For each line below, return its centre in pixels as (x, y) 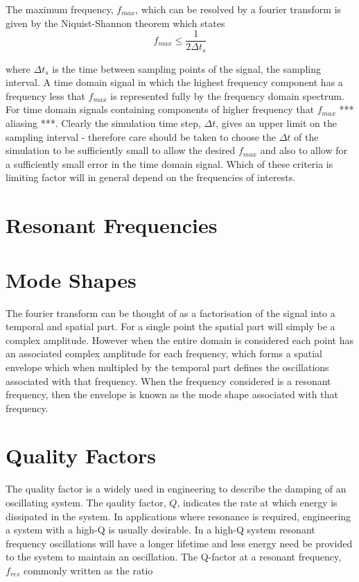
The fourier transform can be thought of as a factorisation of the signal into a (170, 313)
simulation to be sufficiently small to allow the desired (121, 150)
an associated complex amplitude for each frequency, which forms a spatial (164, 353)
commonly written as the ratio (88, 570)
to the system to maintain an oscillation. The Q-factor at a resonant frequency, (174, 557)
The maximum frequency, (60, 9)
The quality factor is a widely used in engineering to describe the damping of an (176, 489)
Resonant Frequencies (112, 225)
